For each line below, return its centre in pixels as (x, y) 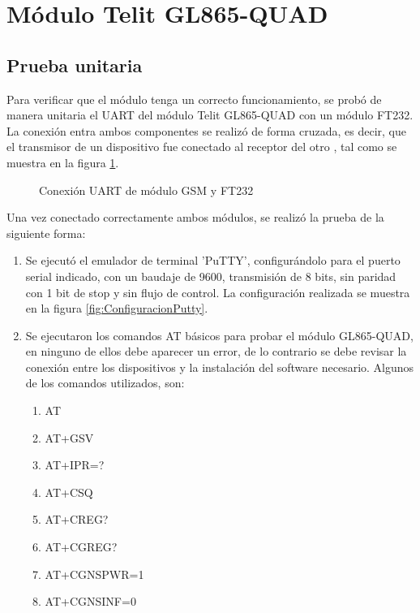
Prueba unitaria (75, 65)
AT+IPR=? (75, 465)
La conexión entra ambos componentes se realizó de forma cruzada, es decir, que (206, 130)
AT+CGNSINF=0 (90, 601)
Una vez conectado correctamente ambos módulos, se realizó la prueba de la (195, 217)
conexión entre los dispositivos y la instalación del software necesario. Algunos (220, 367)
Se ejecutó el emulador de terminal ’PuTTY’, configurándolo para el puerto (213, 260)
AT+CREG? (77, 519)
